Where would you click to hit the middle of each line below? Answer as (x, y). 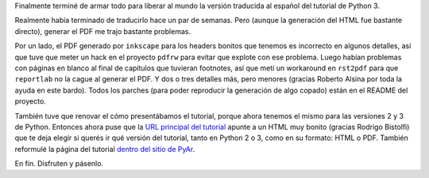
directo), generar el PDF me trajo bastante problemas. (102, 31)
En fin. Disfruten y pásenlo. (59, 164)
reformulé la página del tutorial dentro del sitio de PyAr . (105, 149)
